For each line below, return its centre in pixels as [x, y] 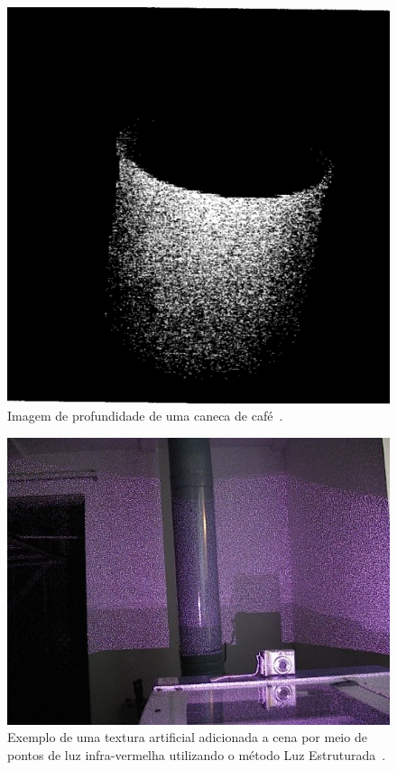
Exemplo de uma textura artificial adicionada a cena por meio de [187, 737]
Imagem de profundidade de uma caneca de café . [145, 416]
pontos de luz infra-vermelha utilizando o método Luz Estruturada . [197, 754]
